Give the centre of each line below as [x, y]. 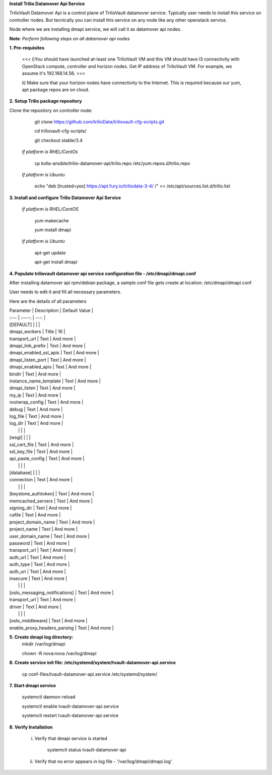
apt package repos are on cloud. [56, 89]
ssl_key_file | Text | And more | [41, 451]
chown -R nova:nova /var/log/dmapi [59, 653]
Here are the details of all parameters [48, 301]
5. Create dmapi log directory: [41, 637]
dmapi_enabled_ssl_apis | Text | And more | [54, 353]
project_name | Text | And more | [43, 529]
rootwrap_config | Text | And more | [46, 402]
